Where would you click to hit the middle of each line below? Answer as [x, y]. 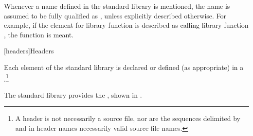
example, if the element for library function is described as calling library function [126, 25]
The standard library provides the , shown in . [73, 94]
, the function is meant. [39, 34]
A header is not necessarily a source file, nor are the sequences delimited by [128, 118]
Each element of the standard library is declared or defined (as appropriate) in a [124, 67]
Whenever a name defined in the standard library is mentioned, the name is [117, 6]
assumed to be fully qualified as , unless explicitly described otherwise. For [115, 15]
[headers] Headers [29, 51]
